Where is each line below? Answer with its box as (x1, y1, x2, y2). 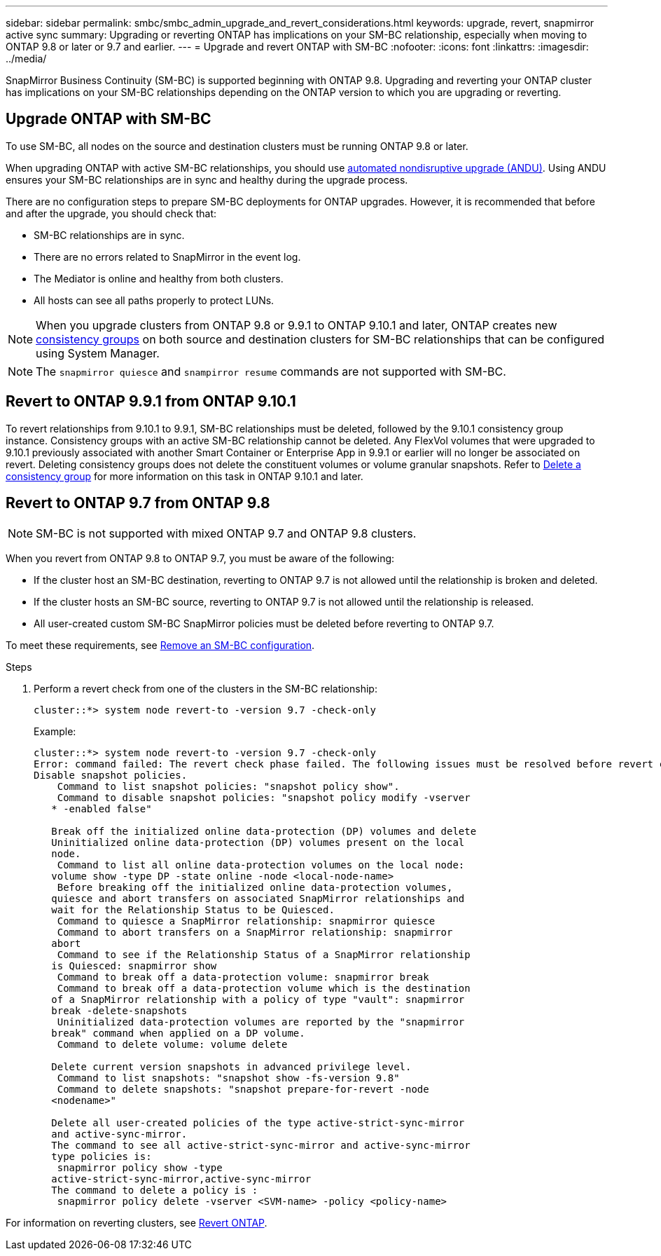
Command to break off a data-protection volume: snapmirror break (57, 971, 429, 983)
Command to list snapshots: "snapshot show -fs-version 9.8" (57, 1072, 400, 1084)
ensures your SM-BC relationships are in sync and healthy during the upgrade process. (6, 173, 408, 186)
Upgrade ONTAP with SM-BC (6, 110, 211, 128)
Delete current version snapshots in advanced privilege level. (51, 1060, 412, 1072)
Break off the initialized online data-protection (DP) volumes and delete (51, 825, 477, 837)
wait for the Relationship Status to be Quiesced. (51, 903, 335, 915)
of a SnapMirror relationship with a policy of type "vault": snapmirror (51, 993, 465, 1005)
